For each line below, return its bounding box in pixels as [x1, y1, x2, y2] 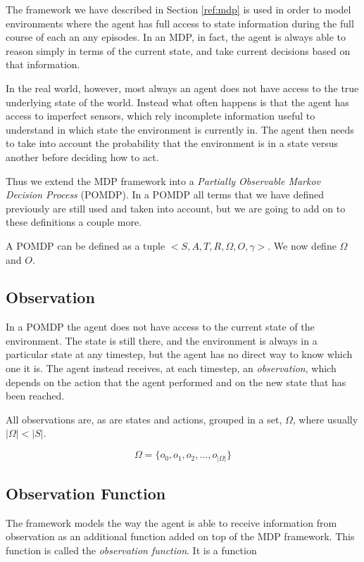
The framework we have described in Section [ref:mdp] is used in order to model [6, 2, 351, 16]
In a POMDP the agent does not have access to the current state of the [6, 319, 315, 334]
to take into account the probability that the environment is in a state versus [6, 136, 339, 151]
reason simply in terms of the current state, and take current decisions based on [6, 43, 351, 58]
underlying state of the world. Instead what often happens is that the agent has [6, 94, 349, 109]
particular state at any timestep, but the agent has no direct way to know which [6, 347, 353, 362]
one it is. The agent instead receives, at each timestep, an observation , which [6, 361, 337, 376]
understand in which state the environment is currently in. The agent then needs [6, 122, 354, 136]
